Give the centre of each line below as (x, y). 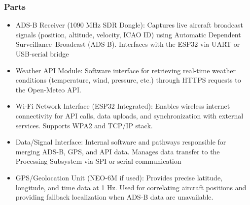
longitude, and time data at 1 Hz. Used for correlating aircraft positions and (131, 187)
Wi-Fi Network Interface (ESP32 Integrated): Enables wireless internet (123, 106)
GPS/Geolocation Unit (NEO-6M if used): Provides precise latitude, (119, 177)
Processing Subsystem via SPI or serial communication (98, 161)
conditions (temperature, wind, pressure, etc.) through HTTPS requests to (128, 80)
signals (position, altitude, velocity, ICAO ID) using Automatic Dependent (128, 34)
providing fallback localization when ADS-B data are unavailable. (114, 197)
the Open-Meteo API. (48, 89)
